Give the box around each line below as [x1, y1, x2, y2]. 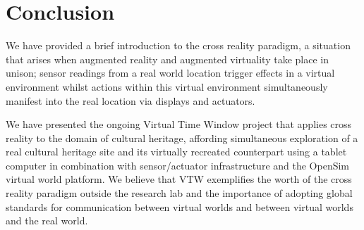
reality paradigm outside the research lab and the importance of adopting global [6, 186, 353, 200]
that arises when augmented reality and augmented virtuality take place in [6, 51, 329, 66]
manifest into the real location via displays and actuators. [6, 93, 255, 108]
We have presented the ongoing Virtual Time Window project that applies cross [6, 117, 352, 132]
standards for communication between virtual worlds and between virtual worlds [6, 199, 353, 214]
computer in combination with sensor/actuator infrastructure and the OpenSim [6, 158, 350, 172]
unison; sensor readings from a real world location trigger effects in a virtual [6, 65, 335, 80]
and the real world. [6, 213, 88, 228]
